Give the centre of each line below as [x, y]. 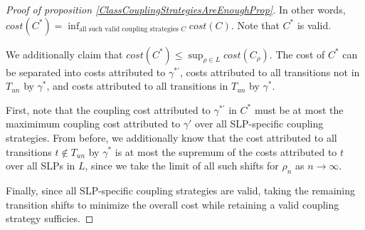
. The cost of [297, 54]
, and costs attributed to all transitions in [137, 86]
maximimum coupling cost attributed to [93, 124]
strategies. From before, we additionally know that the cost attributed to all [171, 137]
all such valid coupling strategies [129, 30]
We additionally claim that [64, 54]
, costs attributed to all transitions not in [270, 72]
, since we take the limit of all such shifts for [182, 166]
